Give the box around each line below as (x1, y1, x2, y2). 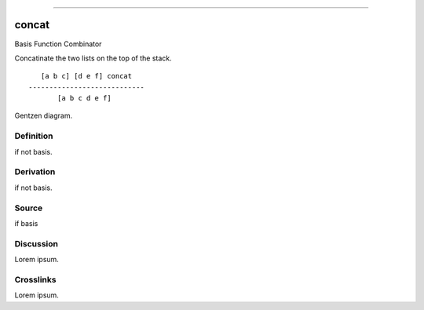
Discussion (14, 238, 59, 249)
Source (14, 202, 43, 213)
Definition (14, 130, 53, 141)
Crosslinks (14, 274, 57, 285)
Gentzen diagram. (14, 111, 73, 121)
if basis (14, 218, 38, 228)
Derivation (14, 166, 56, 177)
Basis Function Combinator (14, 39, 102, 49)
